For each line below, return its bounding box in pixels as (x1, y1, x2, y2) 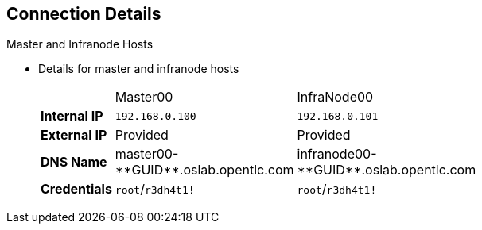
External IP (41, 127, 107, 144)
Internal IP (41, 108, 103, 125)
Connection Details (6, 4, 161, 24)
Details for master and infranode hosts (38, 62, 239, 76)
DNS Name (41, 154, 107, 171)
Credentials (41, 181, 112, 197)
